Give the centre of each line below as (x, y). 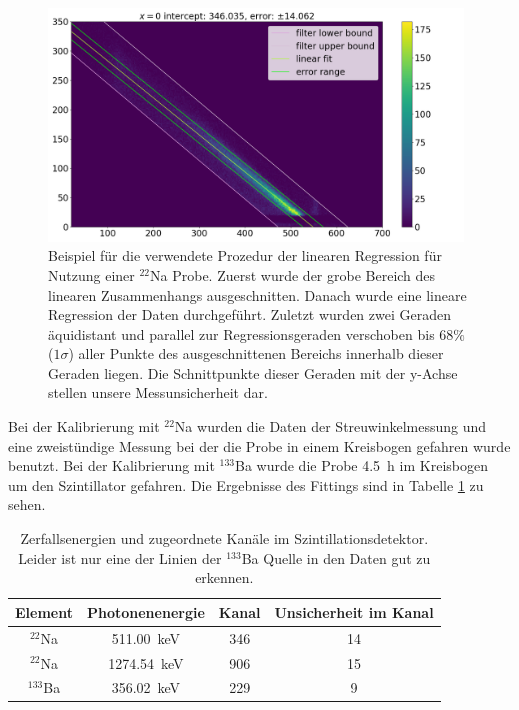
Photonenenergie (145, 611)
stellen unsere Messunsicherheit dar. (158, 392)
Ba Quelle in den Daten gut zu (336, 557)
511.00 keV (146, 637)
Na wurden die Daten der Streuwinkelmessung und (330, 426)
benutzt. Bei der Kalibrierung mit (111, 465)
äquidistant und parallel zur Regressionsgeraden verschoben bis (241, 333)
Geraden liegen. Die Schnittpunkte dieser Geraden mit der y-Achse (253, 372)
